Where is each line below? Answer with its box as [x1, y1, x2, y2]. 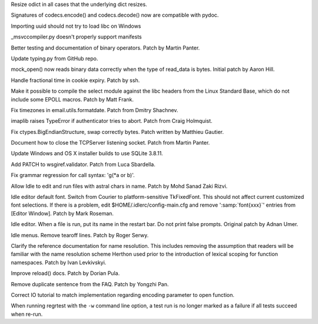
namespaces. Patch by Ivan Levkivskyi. [11, 258, 107, 266]
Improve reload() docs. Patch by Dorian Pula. [11, 270, 120, 277]
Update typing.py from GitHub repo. [11, 55, 98, 62]
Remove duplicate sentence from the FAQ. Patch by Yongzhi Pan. [11, 280, 169, 287]
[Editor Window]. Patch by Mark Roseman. [11, 210, 114, 217]
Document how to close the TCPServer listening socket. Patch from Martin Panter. [11, 139, 210, 146]
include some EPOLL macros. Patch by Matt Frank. [11, 96, 134, 103]
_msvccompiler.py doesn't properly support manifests [11, 33, 142, 41]
